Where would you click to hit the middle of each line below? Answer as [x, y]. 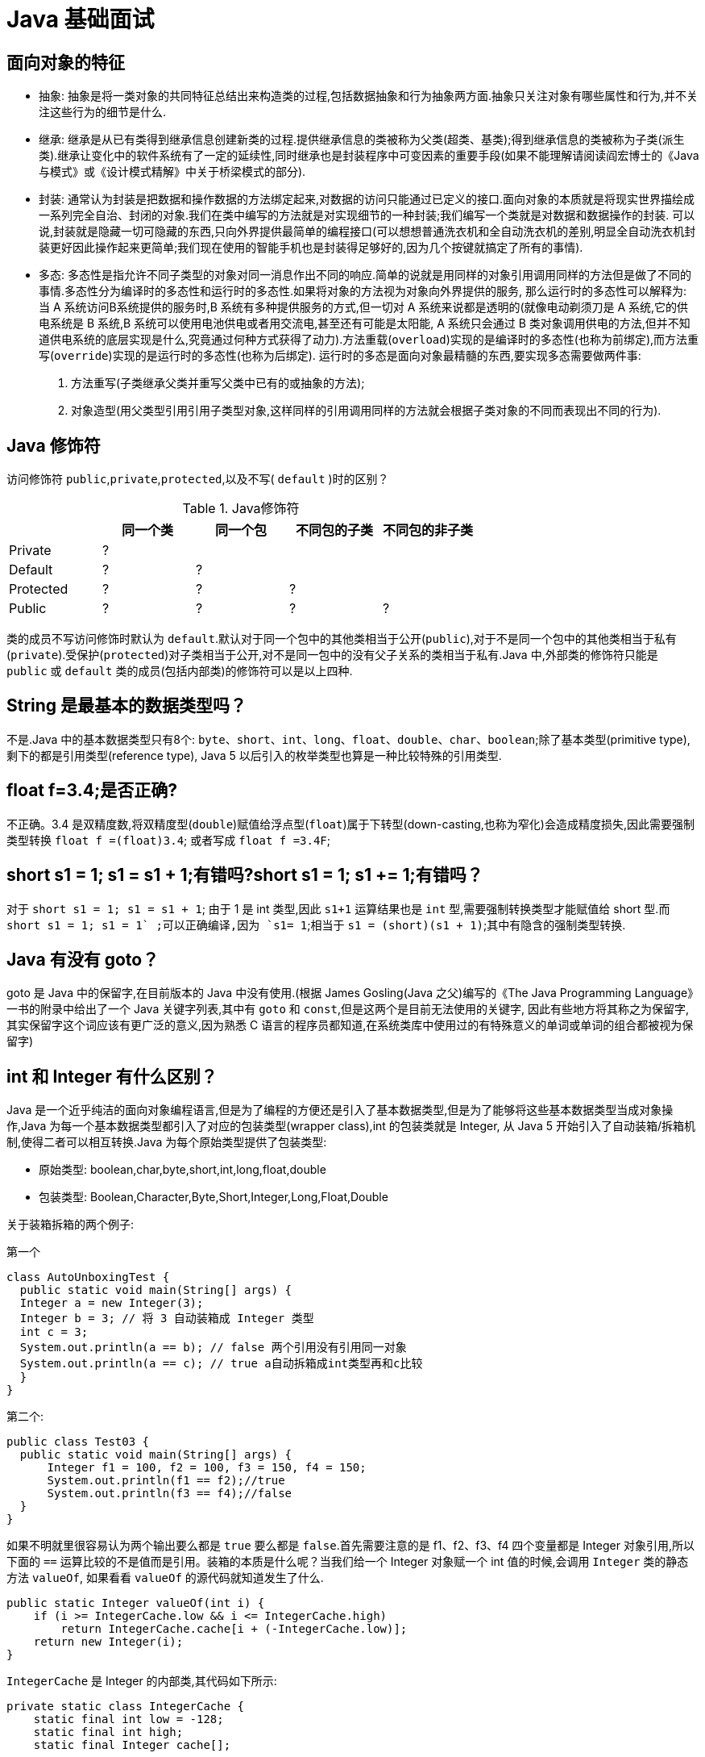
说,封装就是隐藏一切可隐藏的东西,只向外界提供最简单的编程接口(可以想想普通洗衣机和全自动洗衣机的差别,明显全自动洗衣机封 [367, 232]
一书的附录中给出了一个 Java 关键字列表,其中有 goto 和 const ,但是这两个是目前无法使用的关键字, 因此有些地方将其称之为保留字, [348, 1009]
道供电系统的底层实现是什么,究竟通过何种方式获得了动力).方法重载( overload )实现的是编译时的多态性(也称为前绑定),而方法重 [369, 340]
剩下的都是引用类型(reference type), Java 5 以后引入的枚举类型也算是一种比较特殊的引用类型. [254, 755]
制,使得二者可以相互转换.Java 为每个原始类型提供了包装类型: [167, 1142]
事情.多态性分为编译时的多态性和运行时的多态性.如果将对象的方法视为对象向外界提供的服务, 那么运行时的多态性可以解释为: [363, 291]
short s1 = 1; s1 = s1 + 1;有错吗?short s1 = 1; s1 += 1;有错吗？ [245, 875]
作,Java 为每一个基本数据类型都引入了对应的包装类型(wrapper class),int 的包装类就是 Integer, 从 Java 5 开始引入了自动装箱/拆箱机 [351, 1126]
